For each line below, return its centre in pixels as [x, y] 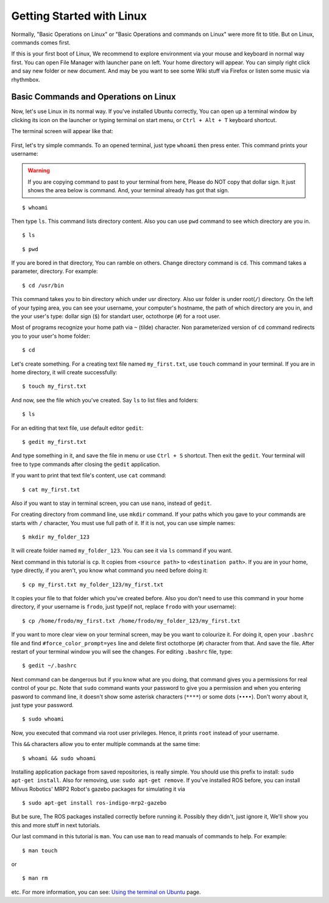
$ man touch [40, 850]
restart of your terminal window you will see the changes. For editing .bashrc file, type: [122, 651]
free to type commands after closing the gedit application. [86, 464]
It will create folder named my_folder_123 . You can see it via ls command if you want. [122, 551]
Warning [39, 170]
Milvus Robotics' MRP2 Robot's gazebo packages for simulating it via [98, 789]
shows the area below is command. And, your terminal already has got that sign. [129, 190]
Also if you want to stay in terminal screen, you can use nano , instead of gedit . [111, 503]
